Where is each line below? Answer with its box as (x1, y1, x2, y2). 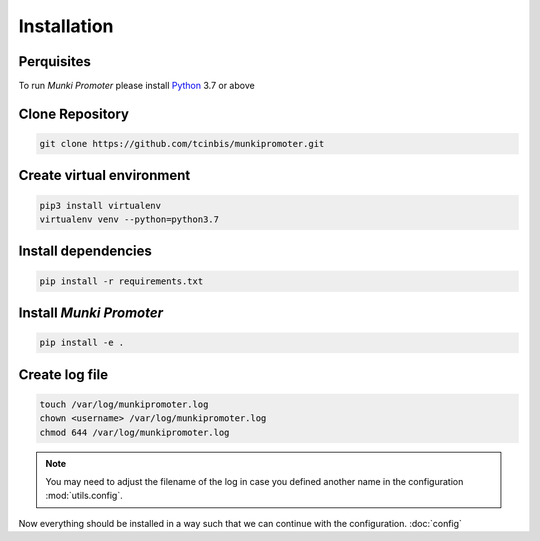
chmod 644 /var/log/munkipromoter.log (39, 426, 230, 438)
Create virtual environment (18, 167, 191, 184)
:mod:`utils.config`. (45, 490, 124, 502)
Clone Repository (18, 105, 130, 122)
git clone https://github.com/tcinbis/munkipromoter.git (39, 138, 325, 150)
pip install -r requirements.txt (39, 275, 204, 287)
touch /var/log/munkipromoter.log (39, 398, 209, 410)
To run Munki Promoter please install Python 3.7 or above (18, 80, 255, 92)
